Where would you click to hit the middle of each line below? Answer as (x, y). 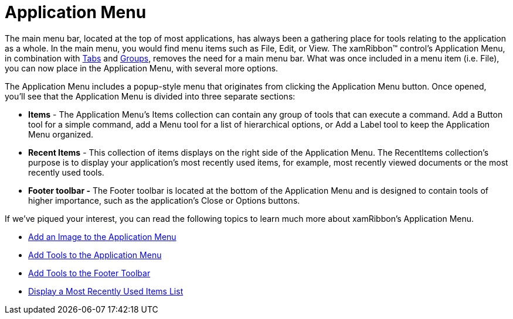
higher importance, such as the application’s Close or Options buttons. (164, 200)
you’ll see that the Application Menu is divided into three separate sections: (150, 96)
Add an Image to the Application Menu (102, 236)
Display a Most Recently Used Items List (106, 291)
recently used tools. (66, 172)
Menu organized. (61, 134)
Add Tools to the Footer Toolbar (89, 273)
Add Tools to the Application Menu (95, 255)
